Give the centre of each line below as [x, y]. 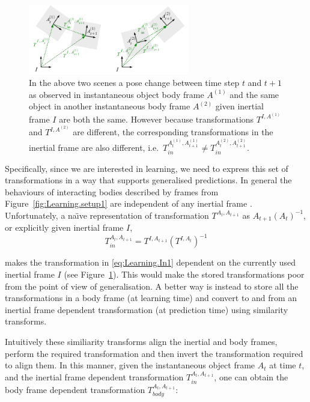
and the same [254, 94]
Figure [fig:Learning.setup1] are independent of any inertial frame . [129, 203]
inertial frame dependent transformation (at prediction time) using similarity [147, 309]
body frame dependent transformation [75, 390]
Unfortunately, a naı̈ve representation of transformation [107, 215]
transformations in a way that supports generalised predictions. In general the [148, 180]
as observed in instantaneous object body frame [117, 94]
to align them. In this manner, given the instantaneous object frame [130, 365]
